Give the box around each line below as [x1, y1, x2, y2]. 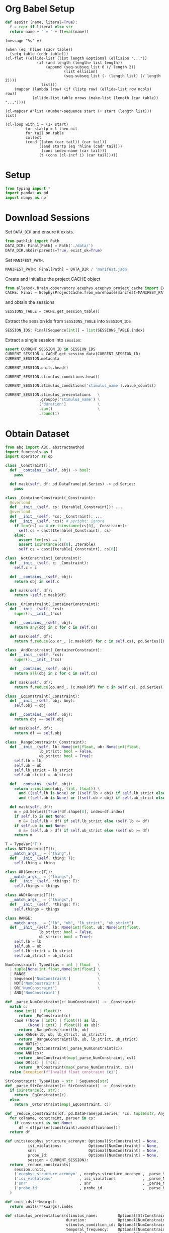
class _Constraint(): [5, 463, 51, 468]
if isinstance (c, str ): [10, 1088, 59, 1093]
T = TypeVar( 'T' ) [5, 842, 42, 847]
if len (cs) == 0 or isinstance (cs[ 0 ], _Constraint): [14, 523, 127, 528]
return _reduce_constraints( [10, 1162, 71, 1167]
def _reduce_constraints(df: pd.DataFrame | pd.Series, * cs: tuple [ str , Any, [5, 1111, 167, 1116]
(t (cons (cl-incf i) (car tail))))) [39, 152, 118, 157]
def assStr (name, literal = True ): [5, 20, 78, 25]
